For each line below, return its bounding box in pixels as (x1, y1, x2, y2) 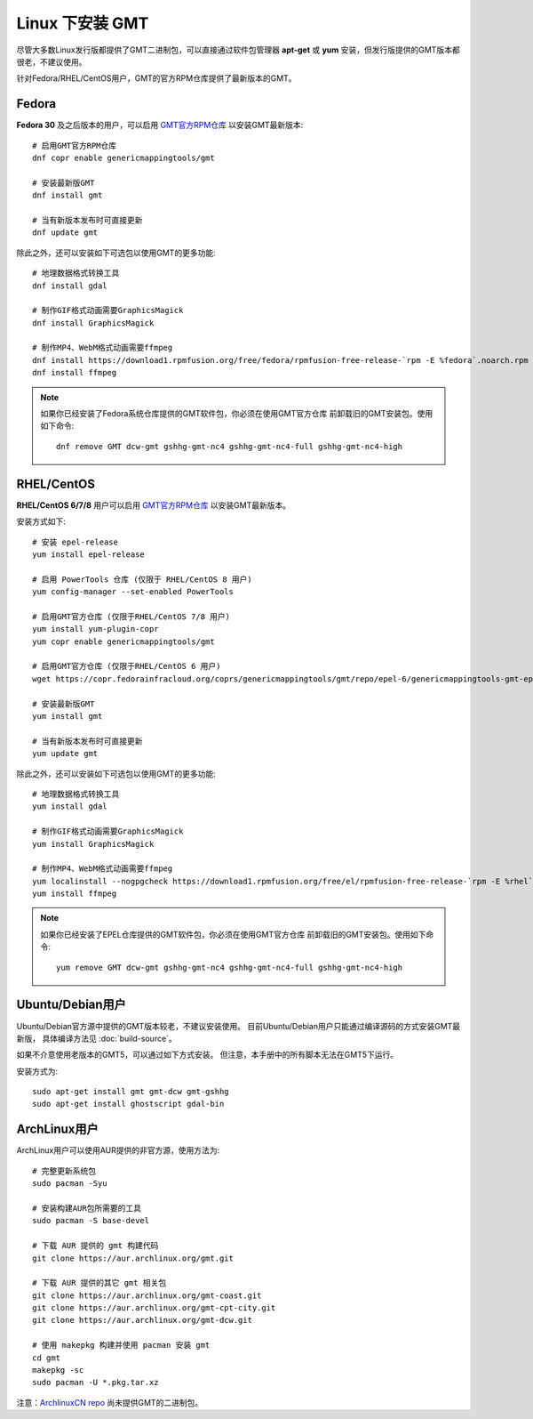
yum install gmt (32, 711, 103, 721)
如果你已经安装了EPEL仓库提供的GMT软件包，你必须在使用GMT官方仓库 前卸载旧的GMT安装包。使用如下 (40, 929, 426, 939)
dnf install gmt (32, 190, 103, 200)
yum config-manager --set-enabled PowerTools (32, 587, 235, 597)
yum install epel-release (32, 549, 146, 560)
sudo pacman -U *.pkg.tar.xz (32, 1377, 159, 1388)
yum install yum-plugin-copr (32, 624, 159, 634)
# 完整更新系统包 (32, 1165, 97, 1176)
